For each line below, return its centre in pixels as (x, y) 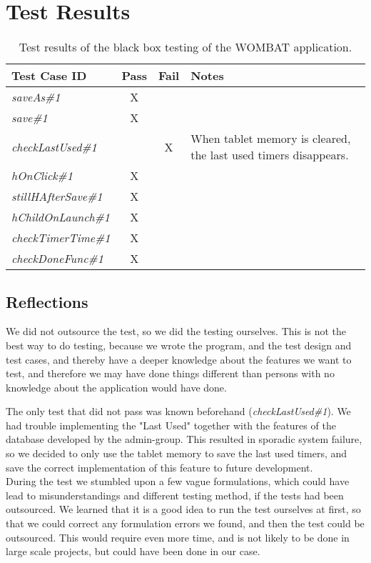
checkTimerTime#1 (61, 238)
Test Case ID (49, 76)
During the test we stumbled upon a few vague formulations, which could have (178, 481)
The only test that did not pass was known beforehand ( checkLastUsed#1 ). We (178, 411)
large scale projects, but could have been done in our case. (133, 551)
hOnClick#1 (42, 176)
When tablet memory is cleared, (271, 139)
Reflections (47, 301)
